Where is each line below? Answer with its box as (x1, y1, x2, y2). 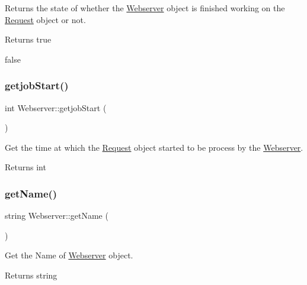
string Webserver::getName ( (5, 209, 108, 222)
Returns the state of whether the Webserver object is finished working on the (5, 2, 285, 14)
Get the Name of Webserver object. (5, 249, 133, 261)
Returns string (5, 268, 57, 281)
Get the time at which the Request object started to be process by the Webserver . (5, 141, 303, 153)
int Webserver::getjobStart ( (5, 101, 107, 114)
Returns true (5, 33, 52, 46)
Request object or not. (5, 13, 86, 25)
